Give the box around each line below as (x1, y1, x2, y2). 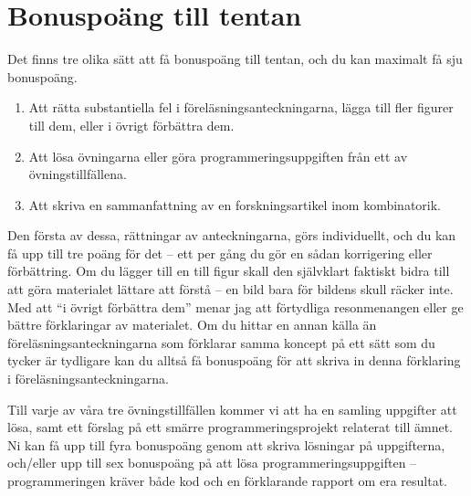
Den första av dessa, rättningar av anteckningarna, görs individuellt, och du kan (7, 226, 456, 245)
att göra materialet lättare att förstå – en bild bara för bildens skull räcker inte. (7, 280, 454, 299)
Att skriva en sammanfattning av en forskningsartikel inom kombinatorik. (28, 195, 442, 214)
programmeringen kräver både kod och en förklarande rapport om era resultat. (7, 471, 447, 490)
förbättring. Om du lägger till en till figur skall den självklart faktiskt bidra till (7, 261, 450, 280)
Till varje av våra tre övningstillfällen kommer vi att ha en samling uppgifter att (7, 399, 457, 418)
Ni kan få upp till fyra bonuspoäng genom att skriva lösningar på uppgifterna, (7, 435, 445, 454)
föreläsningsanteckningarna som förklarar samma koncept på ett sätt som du (7, 332, 435, 352)
